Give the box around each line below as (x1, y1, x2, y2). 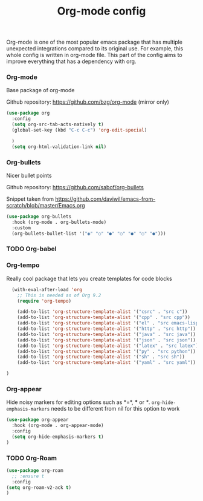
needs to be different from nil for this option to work (51, 405, 180, 412)
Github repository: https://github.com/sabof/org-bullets (6, 184, 144, 191)
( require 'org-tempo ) (17, 298, 71, 304)
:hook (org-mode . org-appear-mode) (11, 423, 104, 429)
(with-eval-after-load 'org (11, 286, 83, 292)
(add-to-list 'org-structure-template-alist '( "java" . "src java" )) (17, 331, 196, 337)
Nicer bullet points (6, 172, 53, 180)
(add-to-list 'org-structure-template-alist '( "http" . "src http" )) (17, 326, 196, 332)
